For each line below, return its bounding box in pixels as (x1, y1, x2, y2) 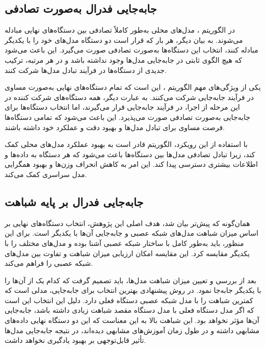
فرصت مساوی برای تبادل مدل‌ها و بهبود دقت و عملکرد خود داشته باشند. (5, 121, 225, 132)
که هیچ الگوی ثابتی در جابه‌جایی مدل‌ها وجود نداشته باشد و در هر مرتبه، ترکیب (5, 54, 242, 65)
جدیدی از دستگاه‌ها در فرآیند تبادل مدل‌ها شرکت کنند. (5, 64, 167, 75)
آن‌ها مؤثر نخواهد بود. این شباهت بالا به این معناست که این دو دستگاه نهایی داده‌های (5, 315, 259, 326)
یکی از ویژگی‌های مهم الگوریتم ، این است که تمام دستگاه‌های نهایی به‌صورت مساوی (5, 82, 261, 92)
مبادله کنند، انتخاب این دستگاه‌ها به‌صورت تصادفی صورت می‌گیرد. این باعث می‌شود (5, 44, 258, 55)
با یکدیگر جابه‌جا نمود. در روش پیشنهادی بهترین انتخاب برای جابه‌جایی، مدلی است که (5, 285, 261, 295)
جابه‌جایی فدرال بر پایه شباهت (5, 193, 144, 209)
